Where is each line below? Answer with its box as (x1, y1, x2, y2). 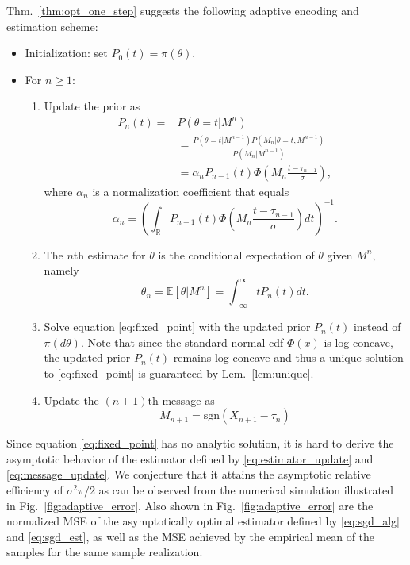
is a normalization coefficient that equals (92, 183, 289, 199)
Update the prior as (44, 98, 140, 114)
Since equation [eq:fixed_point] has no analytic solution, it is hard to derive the (6, 435, 394, 452)
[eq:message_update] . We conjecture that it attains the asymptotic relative (6, 466, 371, 482)
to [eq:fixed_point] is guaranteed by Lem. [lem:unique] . (44, 365, 314, 382)
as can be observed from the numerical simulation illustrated (98, 482, 393, 498)
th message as (148, 391, 215, 408)
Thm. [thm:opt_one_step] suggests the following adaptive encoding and (6, 2, 359, 18)
